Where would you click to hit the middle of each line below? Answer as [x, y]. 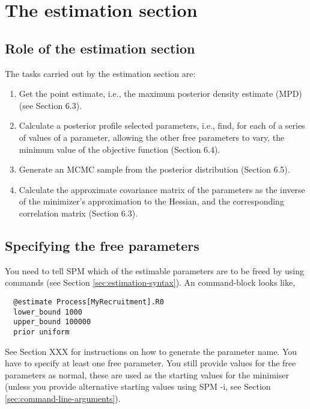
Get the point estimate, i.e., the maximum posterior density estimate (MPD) [160, 94]
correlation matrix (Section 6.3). [78, 213]
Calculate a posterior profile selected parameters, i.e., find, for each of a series [162, 125]
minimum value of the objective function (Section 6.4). [120, 149]
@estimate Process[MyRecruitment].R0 [89, 302]
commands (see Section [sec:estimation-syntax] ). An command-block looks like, [150, 282]
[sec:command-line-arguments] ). [63, 398]
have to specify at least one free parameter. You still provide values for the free [150, 363]
